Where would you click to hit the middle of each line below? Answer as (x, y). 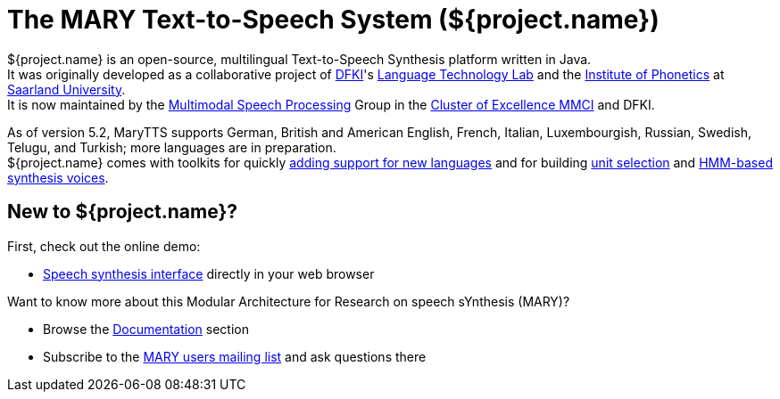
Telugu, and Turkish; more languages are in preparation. (172, 147)
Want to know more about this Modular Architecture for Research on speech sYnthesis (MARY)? (289, 301)
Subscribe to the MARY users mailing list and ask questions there (235, 356)
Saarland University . (66, 89)
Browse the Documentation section (146, 329)
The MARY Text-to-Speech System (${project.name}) (333, 20)
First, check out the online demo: (104, 246)
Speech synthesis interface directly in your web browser (209, 273)
